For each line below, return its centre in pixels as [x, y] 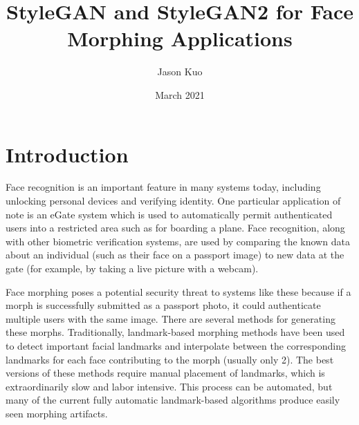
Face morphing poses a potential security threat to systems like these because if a [178, 291]
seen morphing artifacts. [57, 413]
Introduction [67, 154]
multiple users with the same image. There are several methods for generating [171, 318]
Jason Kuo [180, 72]
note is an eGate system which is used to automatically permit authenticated [169, 214]
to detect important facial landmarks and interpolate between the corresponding [176, 345]
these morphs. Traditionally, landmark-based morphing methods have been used [175, 332]
